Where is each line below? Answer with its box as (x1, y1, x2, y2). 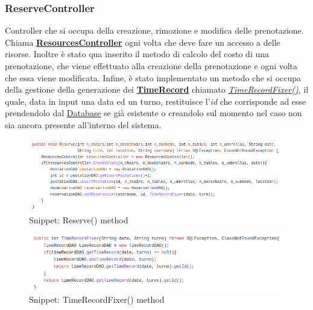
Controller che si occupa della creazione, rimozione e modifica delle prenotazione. (5, 24, 304, 37)
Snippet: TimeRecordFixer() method (29, 293, 165, 306)
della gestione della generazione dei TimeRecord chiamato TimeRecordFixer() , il (5, 83, 309, 96)
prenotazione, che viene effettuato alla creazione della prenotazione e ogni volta (5, 60, 298, 72)
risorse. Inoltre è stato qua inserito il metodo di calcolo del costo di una (5, 48, 270, 60)
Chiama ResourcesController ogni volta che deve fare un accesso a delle (5, 36, 280, 48)
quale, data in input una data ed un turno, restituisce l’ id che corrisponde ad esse (5, 95, 306, 107)
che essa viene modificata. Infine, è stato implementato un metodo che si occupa (5, 71, 302, 84)
